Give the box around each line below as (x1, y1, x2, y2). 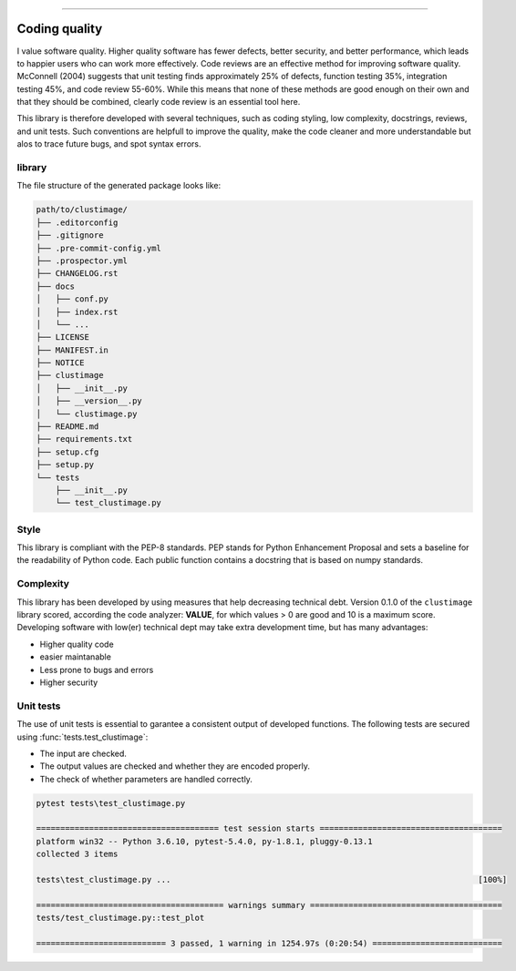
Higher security (39, 677, 98, 688)
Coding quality (16, 21, 103, 36)
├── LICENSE (36, 332, 90, 342)
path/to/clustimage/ (36, 205, 128, 215)
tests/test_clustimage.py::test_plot (36, 913, 205, 924)
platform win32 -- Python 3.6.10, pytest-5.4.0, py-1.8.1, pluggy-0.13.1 (36, 836, 373, 846)
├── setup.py (36, 460, 95, 470)
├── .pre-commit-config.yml (36, 242, 161, 253)
